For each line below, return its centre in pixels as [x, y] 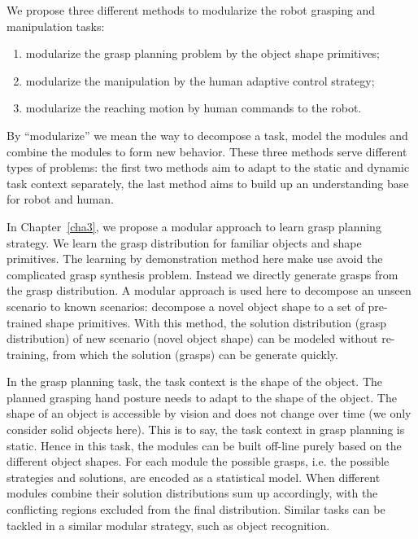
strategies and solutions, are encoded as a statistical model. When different [194, 477]
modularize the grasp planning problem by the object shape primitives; [202, 53]
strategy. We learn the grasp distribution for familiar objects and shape [184, 242]
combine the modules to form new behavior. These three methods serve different [207, 151]
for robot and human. [60, 199]
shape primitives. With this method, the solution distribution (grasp [216, 322]
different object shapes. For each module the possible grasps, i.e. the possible [198, 461]
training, [28, 354]
